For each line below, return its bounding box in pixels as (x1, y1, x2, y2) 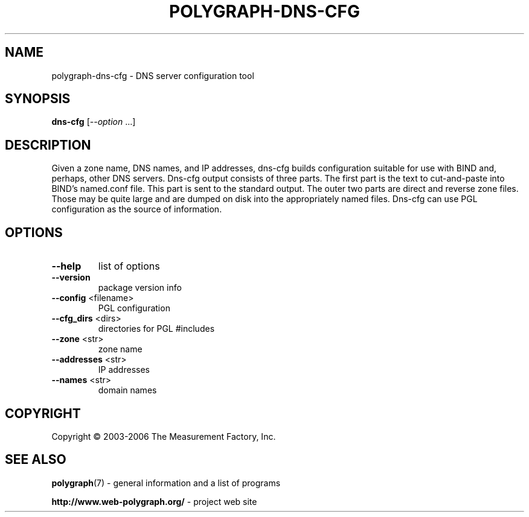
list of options (98, 260, 160, 273)
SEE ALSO (5, 452, 66, 468)
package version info (98, 282, 182, 293)
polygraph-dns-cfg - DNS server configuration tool (51, 70, 254, 81)
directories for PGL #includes (98, 323, 215, 334)
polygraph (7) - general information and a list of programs (51, 477, 281, 488)
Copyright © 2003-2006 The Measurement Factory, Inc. (51, 431, 276, 442)
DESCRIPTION (5, 137, 91, 153)
